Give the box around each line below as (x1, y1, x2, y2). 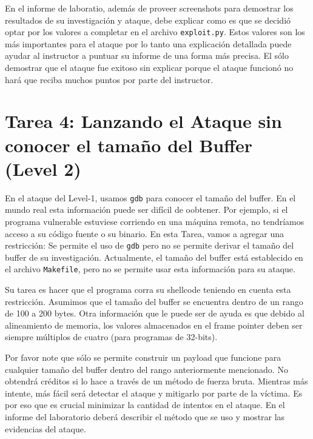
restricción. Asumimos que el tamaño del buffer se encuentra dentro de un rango (5, 295, 303, 307)
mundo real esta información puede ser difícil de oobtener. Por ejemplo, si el (5, 203, 288, 216)
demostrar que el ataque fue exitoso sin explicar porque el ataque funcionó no (5, 61, 294, 74)
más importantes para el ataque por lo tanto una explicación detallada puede (5, 37, 292, 50)
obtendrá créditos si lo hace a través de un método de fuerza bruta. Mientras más (5, 375, 308, 387)
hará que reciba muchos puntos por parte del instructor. (5, 73, 214, 85)
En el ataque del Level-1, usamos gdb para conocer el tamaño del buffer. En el (5, 191, 296, 204)
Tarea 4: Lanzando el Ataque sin (5, 109, 282, 133)
